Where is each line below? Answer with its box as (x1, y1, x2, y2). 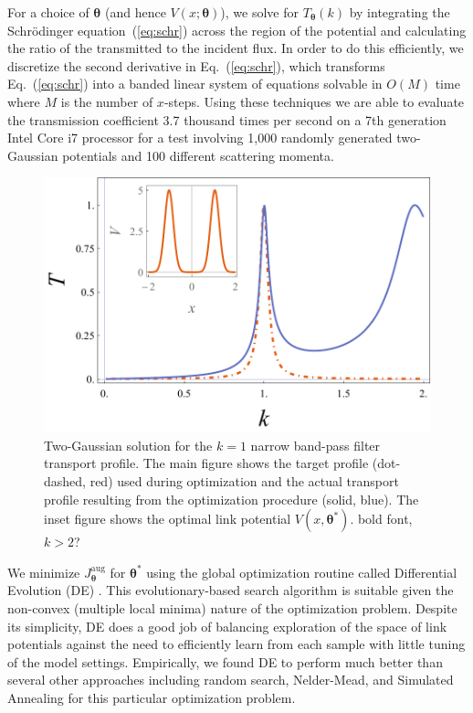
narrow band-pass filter (250, 435, 381, 454)
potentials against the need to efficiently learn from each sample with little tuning (7, 634, 466, 654)
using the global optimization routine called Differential (146, 562, 457, 581)
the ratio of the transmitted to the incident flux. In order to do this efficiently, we (7, 38, 464, 58)
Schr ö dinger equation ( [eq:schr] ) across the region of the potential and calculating (7, 20, 467, 39)
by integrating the (349, 3, 450, 21)
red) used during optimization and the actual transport (89, 472, 399, 491)
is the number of (60, 91, 153, 111)
